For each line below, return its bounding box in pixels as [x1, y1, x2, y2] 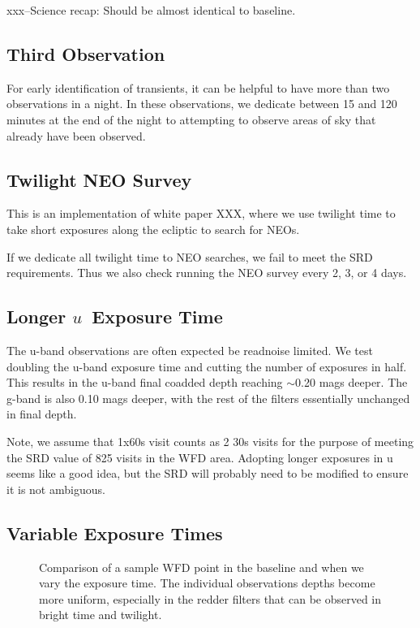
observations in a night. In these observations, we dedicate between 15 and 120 [6, 95, 397, 112]
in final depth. [6, 405, 77, 422]
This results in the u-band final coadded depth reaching [6, 374, 283, 391]
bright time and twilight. [39, 606, 162, 623]
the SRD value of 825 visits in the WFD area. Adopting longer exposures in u [6, 448, 393, 466]
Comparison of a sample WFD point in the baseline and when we [39, 558, 364, 575]
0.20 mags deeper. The [295, 374, 408, 391]
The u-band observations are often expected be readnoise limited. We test [6, 341, 373, 358]
